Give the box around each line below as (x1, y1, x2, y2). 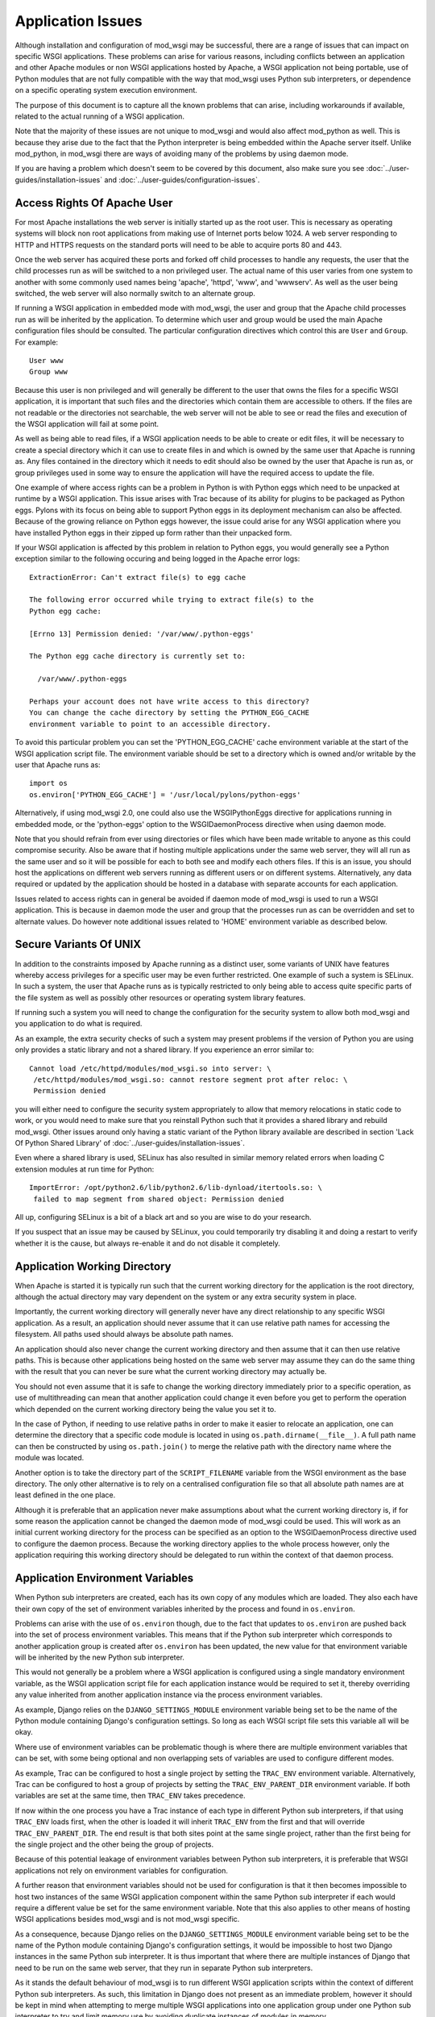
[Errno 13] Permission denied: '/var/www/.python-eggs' (29, 629, 255, 638)
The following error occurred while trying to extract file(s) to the (29, 595, 314, 604)
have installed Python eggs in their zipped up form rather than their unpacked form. (14, 528, 292, 537)
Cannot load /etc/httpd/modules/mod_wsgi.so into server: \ (29, 1063, 271, 1073)
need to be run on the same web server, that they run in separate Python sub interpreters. (14, 1963, 313, 1973)
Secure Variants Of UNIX (14, 938, 142, 951)
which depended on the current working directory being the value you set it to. (14, 1404, 277, 1414)
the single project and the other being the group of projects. (14, 1840, 214, 1849)
